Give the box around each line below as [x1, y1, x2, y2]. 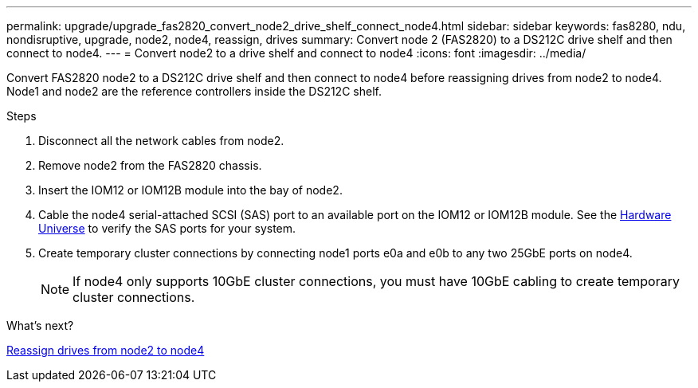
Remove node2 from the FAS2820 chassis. [38, 159, 262, 172]
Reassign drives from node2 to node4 [6, 343, 205, 357]
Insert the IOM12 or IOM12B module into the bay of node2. [38, 183, 343, 197]
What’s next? [6, 319, 74, 332]
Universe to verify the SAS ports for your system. [38, 221, 296, 235]
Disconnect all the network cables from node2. [38, 134, 284, 147]
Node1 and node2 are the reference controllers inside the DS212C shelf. [6, 84, 382, 98]
